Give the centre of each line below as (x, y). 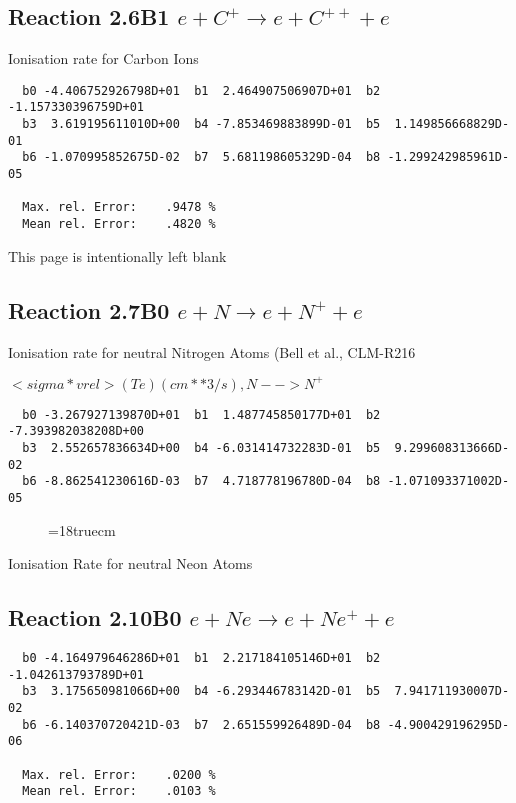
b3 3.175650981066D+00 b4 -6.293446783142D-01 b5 (201, 691)
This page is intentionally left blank (117, 255)
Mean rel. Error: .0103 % (119, 791)
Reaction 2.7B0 (89, 309)
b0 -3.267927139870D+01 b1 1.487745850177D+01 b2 (201, 414)
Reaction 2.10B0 (95, 617)
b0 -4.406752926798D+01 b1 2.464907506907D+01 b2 (201, 90)
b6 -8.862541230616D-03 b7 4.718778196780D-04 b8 (201, 481)
